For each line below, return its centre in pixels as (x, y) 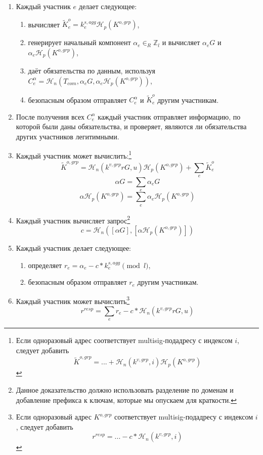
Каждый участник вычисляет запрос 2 (73, 219)
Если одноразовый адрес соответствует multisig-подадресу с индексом (124, 340)
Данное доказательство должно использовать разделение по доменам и (125, 389)
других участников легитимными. (68, 136)
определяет (45, 265)
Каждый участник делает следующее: (73, 248)
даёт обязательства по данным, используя (92, 70)
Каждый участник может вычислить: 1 (74, 155)
